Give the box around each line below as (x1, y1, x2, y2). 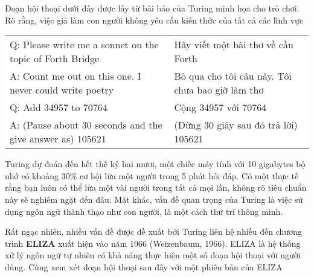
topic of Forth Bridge (10, 51, 100, 66)
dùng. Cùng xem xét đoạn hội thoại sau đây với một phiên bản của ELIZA (5, 260, 283, 273)
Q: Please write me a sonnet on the (10, 37, 159, 52)
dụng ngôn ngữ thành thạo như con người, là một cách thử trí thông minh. (5, 205, 283, 217)
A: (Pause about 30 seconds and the (10, 118, 162, 132)
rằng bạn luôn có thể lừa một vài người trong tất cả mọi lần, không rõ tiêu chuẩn (5, 181, 307, 194)
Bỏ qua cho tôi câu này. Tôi (174, 69, 292, 83)
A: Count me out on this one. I (10, 69, 141, 83)
